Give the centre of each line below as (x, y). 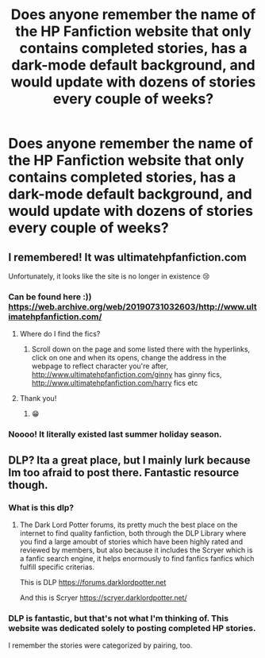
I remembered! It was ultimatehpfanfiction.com (128, 257)
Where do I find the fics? (60, 334)
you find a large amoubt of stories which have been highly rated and (131, 541)
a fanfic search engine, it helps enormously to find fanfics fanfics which (137, 558)
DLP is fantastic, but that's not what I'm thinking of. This (118, 618)
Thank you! (38, 398)
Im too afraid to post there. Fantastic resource (124, 473)
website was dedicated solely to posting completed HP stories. (132, 628)
